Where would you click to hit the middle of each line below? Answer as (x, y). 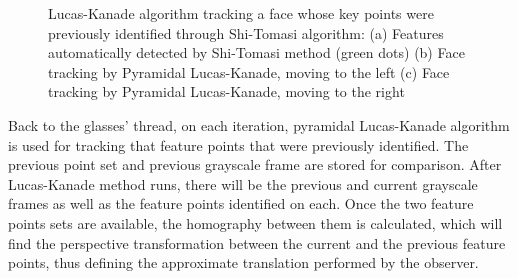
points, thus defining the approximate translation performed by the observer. (243, 262)
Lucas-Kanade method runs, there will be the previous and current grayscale (243, 183)
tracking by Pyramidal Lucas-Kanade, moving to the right (226, 91)
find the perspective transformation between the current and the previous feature (257, 242)
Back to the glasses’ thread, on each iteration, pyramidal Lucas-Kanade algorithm (259, 124)
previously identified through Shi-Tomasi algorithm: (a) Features (246, 32)
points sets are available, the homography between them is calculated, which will (255, 222)
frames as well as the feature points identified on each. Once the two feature (241, 203)
